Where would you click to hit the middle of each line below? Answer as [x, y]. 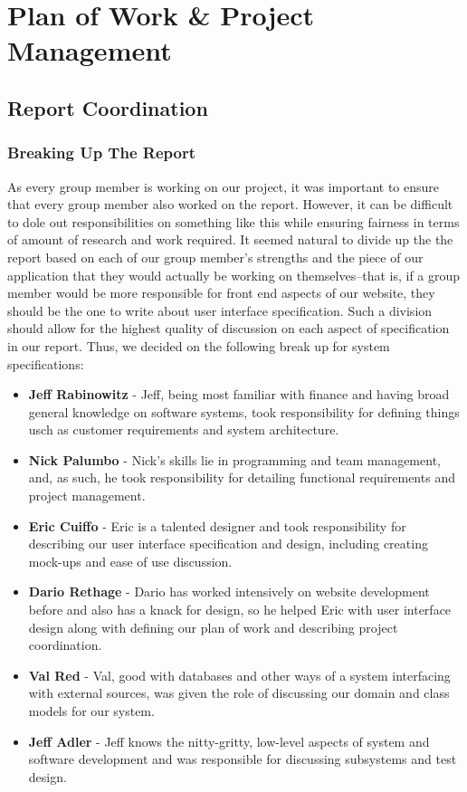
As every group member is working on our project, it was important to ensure [223, 186]
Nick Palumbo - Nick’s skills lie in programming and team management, [234, 459]
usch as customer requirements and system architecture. [184, 429]
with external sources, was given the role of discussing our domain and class [239, 693]
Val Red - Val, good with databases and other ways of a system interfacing [239, 675]
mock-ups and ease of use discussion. [130, 561]
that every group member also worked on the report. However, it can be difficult [230, 204]
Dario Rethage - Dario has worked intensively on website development [229, 592]
